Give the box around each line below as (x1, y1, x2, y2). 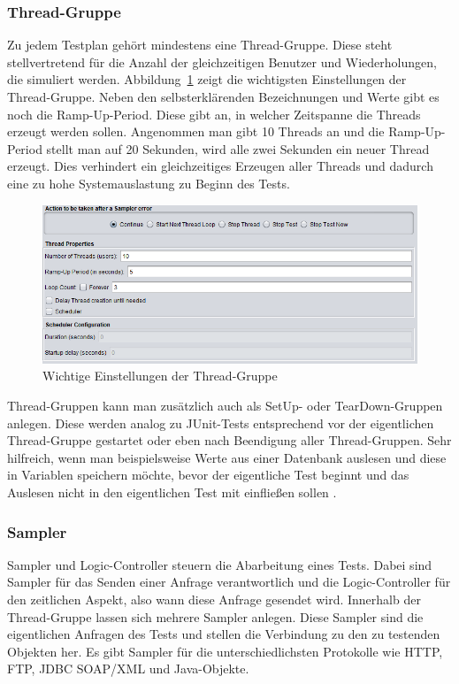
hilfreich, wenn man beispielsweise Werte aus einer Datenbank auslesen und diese (7, 448, 447, 466)
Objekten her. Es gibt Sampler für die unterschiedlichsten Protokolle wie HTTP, (7, 642, 443, 660)
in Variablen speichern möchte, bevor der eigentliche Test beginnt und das (7, 465, 409, 484)
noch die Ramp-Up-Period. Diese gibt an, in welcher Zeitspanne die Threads (7, 104, 421, 123)
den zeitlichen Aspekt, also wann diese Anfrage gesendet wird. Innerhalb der (7, 590, 421, 609)
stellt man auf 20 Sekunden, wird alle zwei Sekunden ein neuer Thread (46, 139, 430, 158)
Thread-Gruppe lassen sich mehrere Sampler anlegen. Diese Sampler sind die (7, 607, 424, 626)
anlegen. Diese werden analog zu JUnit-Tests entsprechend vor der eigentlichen (7, 413, 434, 432)
